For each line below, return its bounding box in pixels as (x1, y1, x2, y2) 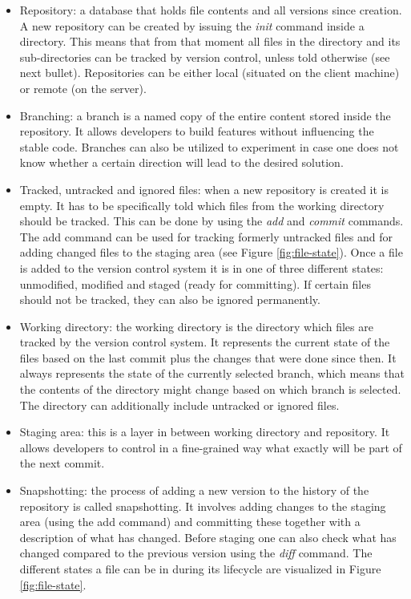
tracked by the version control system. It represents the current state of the (19, 334, 390, 350)
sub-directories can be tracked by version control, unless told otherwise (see (19, 48, 390, 65)
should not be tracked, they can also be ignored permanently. (19, 291, 320, 308)
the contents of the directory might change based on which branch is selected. (19, 381, 401, 398)
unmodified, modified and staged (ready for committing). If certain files (19, 275, 371, 292)
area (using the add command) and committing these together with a (19, 513, 361, 530)
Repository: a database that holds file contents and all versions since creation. (19, 2, 402, 18)
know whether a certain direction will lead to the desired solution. (19, 154, 344, 171)
